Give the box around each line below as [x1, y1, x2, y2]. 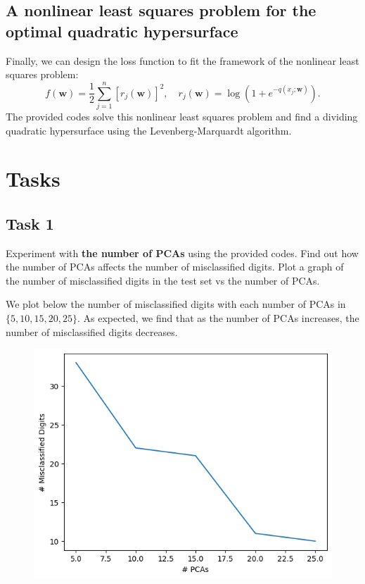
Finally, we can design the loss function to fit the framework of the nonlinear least [6, 53, 359, 68]
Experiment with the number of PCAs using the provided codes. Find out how [6, 245, 359, 260]
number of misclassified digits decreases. [6, 324, 178, 339]
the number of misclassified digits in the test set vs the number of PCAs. [6, 273, 320, 287]
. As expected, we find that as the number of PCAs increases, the [77, 311, 359, 325]
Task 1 [6, 212, 54, 234]
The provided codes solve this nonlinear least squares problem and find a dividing [6, 108, 358, 123]
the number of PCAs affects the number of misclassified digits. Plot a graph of [6, 259, 344, 274]
